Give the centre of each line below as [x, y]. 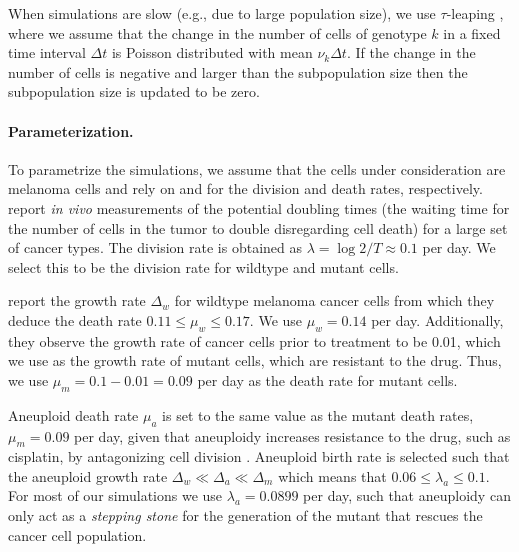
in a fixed [472, 32]
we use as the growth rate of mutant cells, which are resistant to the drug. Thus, [255, 360]
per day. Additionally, [437, 319]
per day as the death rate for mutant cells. [327, 379]
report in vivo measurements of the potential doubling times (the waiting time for [259, 207]
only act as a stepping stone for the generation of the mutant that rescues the [245, 515]
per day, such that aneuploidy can [407, 495]
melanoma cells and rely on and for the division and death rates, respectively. [245, 188]
